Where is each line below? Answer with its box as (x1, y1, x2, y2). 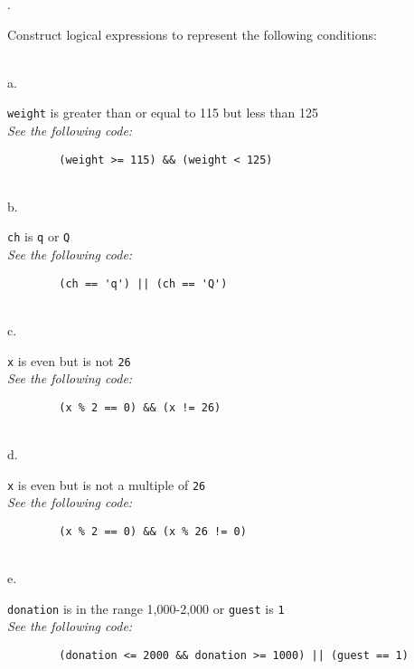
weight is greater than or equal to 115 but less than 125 (7, 103, 318, 122)
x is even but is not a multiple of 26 (7, 475, 206, 494)
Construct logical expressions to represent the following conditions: (7, 24, 377, 43)
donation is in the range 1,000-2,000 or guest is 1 (7, 598, 285, 617)
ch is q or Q (7, 227, 71, 246)
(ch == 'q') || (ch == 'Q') (59, 277, 228, 290)
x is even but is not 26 (7, 351, 131, 370)
